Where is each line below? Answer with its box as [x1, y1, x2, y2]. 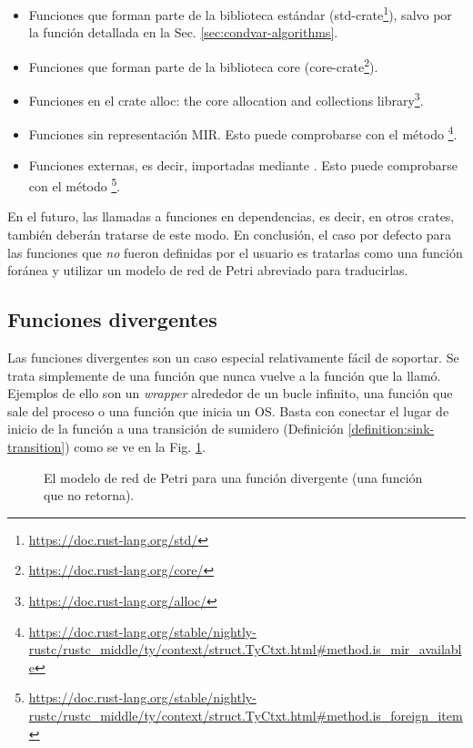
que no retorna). [44, 486, 135, 505]
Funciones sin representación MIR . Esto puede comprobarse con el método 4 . [28, 122, 458, 143]
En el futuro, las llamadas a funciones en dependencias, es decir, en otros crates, [7, 207, 455, 226]
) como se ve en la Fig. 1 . [65, 436, 206, 456]
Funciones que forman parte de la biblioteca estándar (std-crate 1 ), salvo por [28, 3, 452, 24]
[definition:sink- [347, 419, 435, 438]
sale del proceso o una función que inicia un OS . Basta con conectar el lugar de [7, 401, 449, 420]
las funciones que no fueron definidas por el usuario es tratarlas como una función [7, 242, 463, 261]
